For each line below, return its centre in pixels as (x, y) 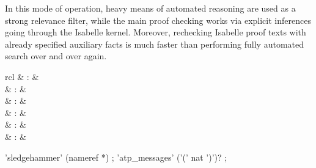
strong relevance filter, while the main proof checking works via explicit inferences (158, 20)
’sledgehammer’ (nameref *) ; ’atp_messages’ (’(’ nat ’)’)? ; (116, 157)
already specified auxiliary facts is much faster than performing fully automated (154, 44)
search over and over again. (56, 56)
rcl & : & (22, 76)
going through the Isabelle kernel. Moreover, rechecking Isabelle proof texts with (156, 32)
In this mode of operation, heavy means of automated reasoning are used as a (150, 8)
